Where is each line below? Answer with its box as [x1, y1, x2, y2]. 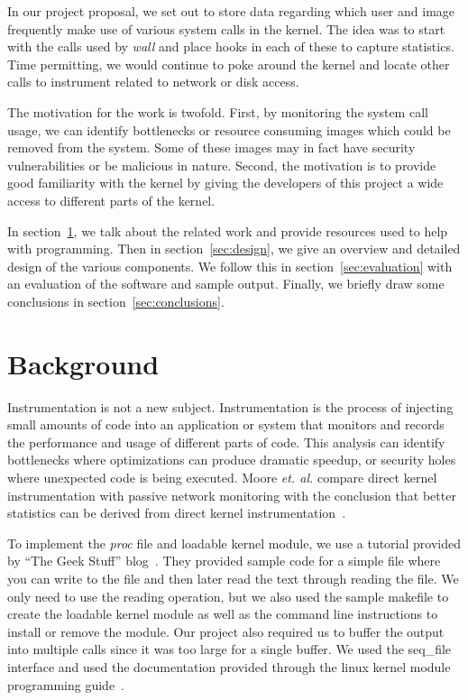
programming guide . [7, 675, 125, 694]
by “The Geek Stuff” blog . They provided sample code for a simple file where [7, 551, 441, 570]
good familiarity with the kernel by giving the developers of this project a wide [7, 173, 444, 192]
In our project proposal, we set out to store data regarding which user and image [7, 2, 455, 20]
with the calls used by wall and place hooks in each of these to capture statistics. [7, 37, 454, 56]
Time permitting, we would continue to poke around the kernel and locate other [7, 54, 450, 73]
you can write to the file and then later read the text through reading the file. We [7, 568, 459, 587]
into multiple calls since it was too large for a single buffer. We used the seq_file [7, 640, 452, 659]
